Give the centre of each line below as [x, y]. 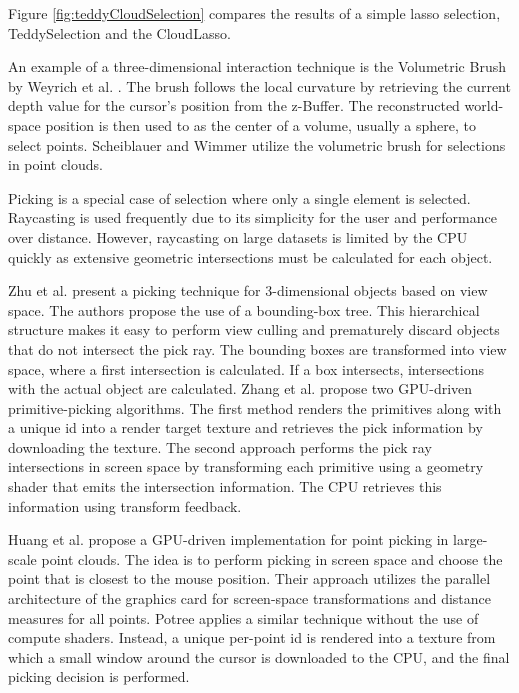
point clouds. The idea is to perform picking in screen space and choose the [272, 558]
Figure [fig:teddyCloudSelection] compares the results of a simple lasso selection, [254, 13]
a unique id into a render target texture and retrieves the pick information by [245, 427]
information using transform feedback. [125, 505]
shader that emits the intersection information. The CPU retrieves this [225, 486]
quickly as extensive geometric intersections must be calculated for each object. [250, 256]
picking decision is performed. [99, 676]
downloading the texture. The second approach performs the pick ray [220, 446]
